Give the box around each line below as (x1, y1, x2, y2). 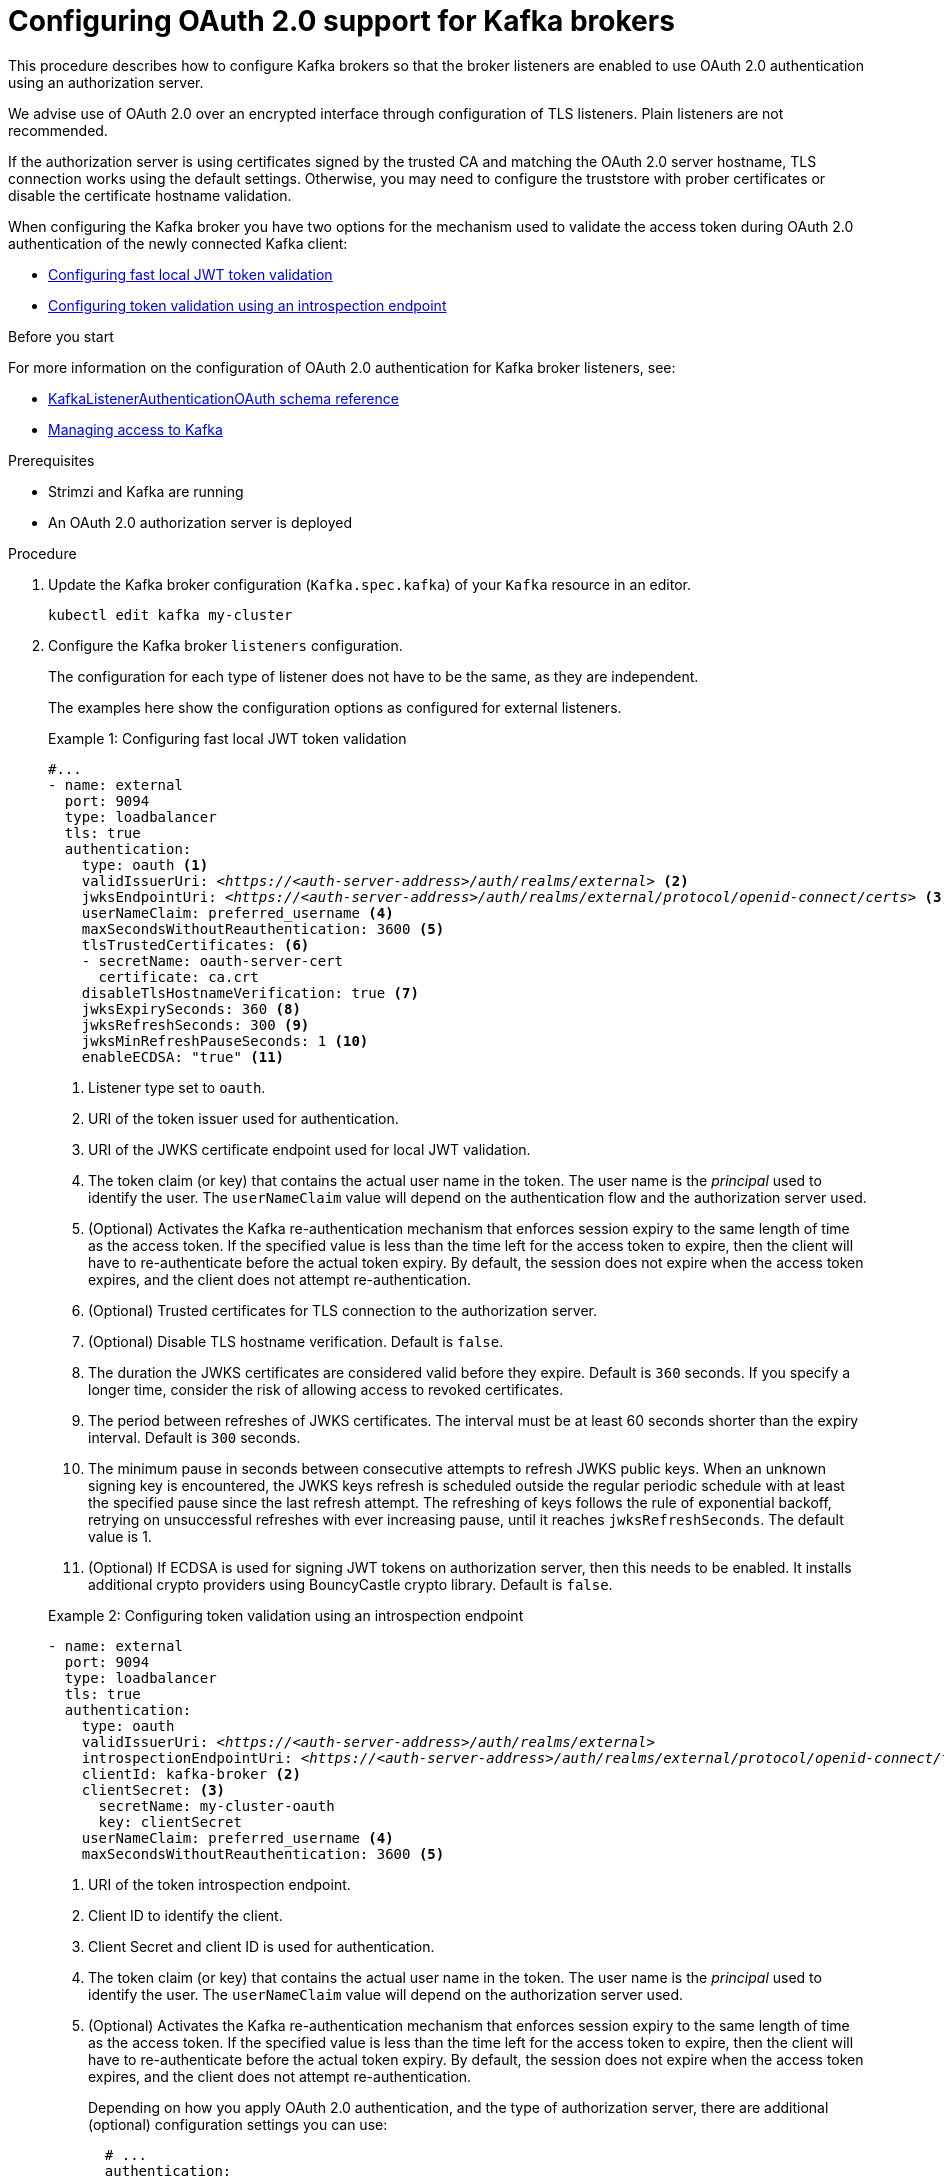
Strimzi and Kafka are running (48, 482, 244, 500)
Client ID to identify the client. (88, 1906, 283, 1924)
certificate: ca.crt (98, 968, 259, 985)
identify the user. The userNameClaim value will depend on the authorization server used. (88, 1985, 684, 2003)
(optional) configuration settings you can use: (88, 2115, 388, 2133)
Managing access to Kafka (48, 420, 223, 438)
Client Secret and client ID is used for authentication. (88, 1937, 435, 1955)
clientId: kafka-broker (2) (81, 1765, 301, 1782)
